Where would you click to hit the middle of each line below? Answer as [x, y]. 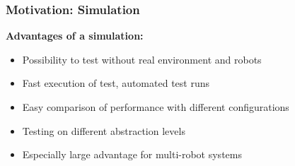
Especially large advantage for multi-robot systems [132, 154]
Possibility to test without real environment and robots [142, 59]
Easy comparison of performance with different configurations [156, 107]
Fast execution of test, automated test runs [116, 83]
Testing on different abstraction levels [104, 130]
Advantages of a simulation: [75, 36]
